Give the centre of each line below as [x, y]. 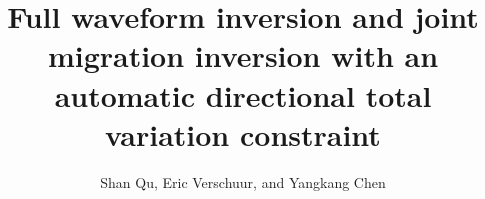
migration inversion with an [243, 55]
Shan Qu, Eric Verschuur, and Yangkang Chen [243, 181]
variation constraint [243, 133]
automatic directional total [243, 94]
